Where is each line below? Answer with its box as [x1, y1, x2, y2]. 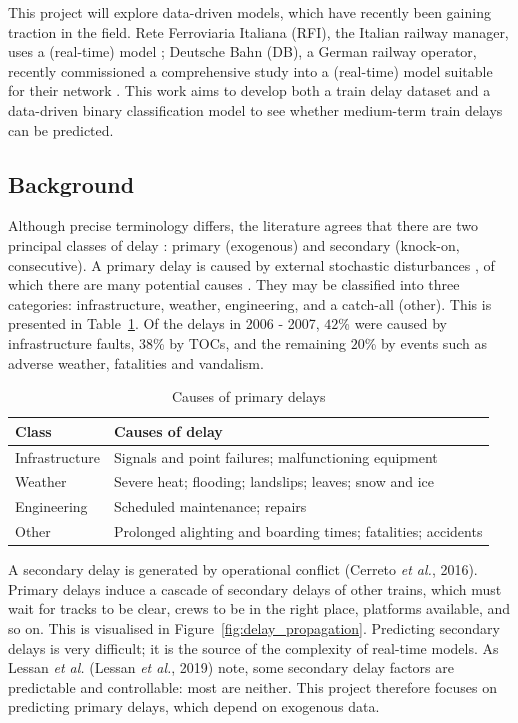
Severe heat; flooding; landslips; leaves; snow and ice [114, 471, 435, 492]
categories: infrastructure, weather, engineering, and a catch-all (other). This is [8, 293, 492, 314]
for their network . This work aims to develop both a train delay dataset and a [8, 80, 491, 101]
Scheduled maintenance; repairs [114, 496, 307, 517]
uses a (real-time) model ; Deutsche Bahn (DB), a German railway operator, [8, 41, 477, 62]
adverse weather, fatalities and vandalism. [8, 352, 264, 373]
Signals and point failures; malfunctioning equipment [114, 446, 438, 467]
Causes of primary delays [171, 386, 326, 407]
